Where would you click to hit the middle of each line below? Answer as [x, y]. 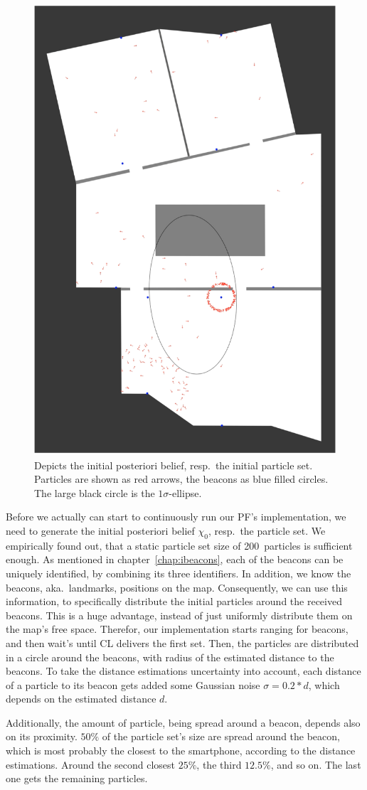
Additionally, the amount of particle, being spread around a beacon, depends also [183, 722]
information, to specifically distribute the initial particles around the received [174, 601]
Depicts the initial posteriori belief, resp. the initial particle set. [174, 465]
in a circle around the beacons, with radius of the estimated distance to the [170, 657]
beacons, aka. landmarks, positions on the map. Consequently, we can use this [177, 587]
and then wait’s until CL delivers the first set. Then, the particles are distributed [182, 642]
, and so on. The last [316, 764]
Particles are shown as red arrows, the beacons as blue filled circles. [181, 479]
